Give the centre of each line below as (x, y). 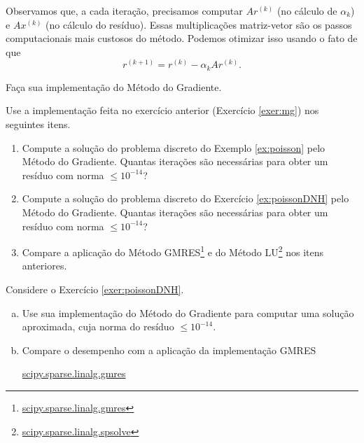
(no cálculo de (307, 10)
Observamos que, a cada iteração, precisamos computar (124, 10)
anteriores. (44, 266)
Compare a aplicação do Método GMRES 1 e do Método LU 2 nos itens (173, 251)
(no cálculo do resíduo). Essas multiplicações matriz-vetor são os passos (199, 24)
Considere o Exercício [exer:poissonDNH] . (95, 289)
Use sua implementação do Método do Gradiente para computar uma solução (188, 312)
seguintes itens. (38, 124)
